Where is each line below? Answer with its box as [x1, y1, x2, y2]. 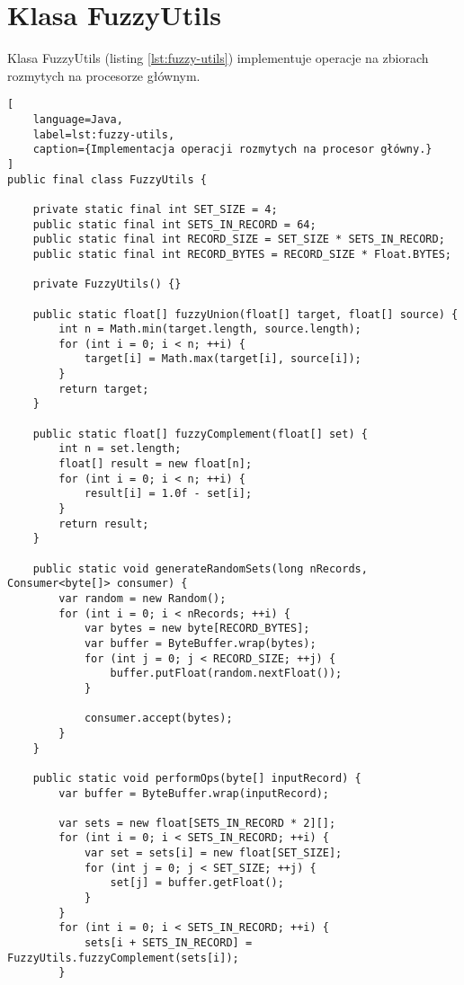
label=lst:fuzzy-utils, [32, 128, 175, 141]
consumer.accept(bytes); [84, 712, 233, 725]
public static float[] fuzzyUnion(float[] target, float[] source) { [32, 307, 459, 321]
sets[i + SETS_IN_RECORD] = [84, 936, 253, 950]
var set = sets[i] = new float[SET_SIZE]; [84, 847, 343, 860]
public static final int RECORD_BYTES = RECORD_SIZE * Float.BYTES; [32, 247, 451, 261]
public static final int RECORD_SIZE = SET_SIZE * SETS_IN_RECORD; [32, 233, 445, 246]
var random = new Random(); [58, 591, 227, 605]
